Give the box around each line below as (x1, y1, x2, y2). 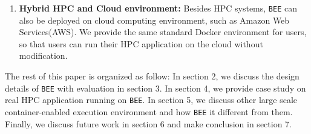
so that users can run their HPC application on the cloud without (19, 37, 263, 50)
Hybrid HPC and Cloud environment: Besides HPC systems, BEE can (19, 2, 297, 14)
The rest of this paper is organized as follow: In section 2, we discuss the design (5, 70, 300, 82)
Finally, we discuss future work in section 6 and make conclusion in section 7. (5, 117, 292, 130)
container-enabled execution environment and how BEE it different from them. (5, 105, 293, 118)
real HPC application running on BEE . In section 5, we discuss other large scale (5, 93, 298, 106)
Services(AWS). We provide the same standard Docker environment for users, (19, 25, 307, 38)
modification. (19, 49, 68, 62)
